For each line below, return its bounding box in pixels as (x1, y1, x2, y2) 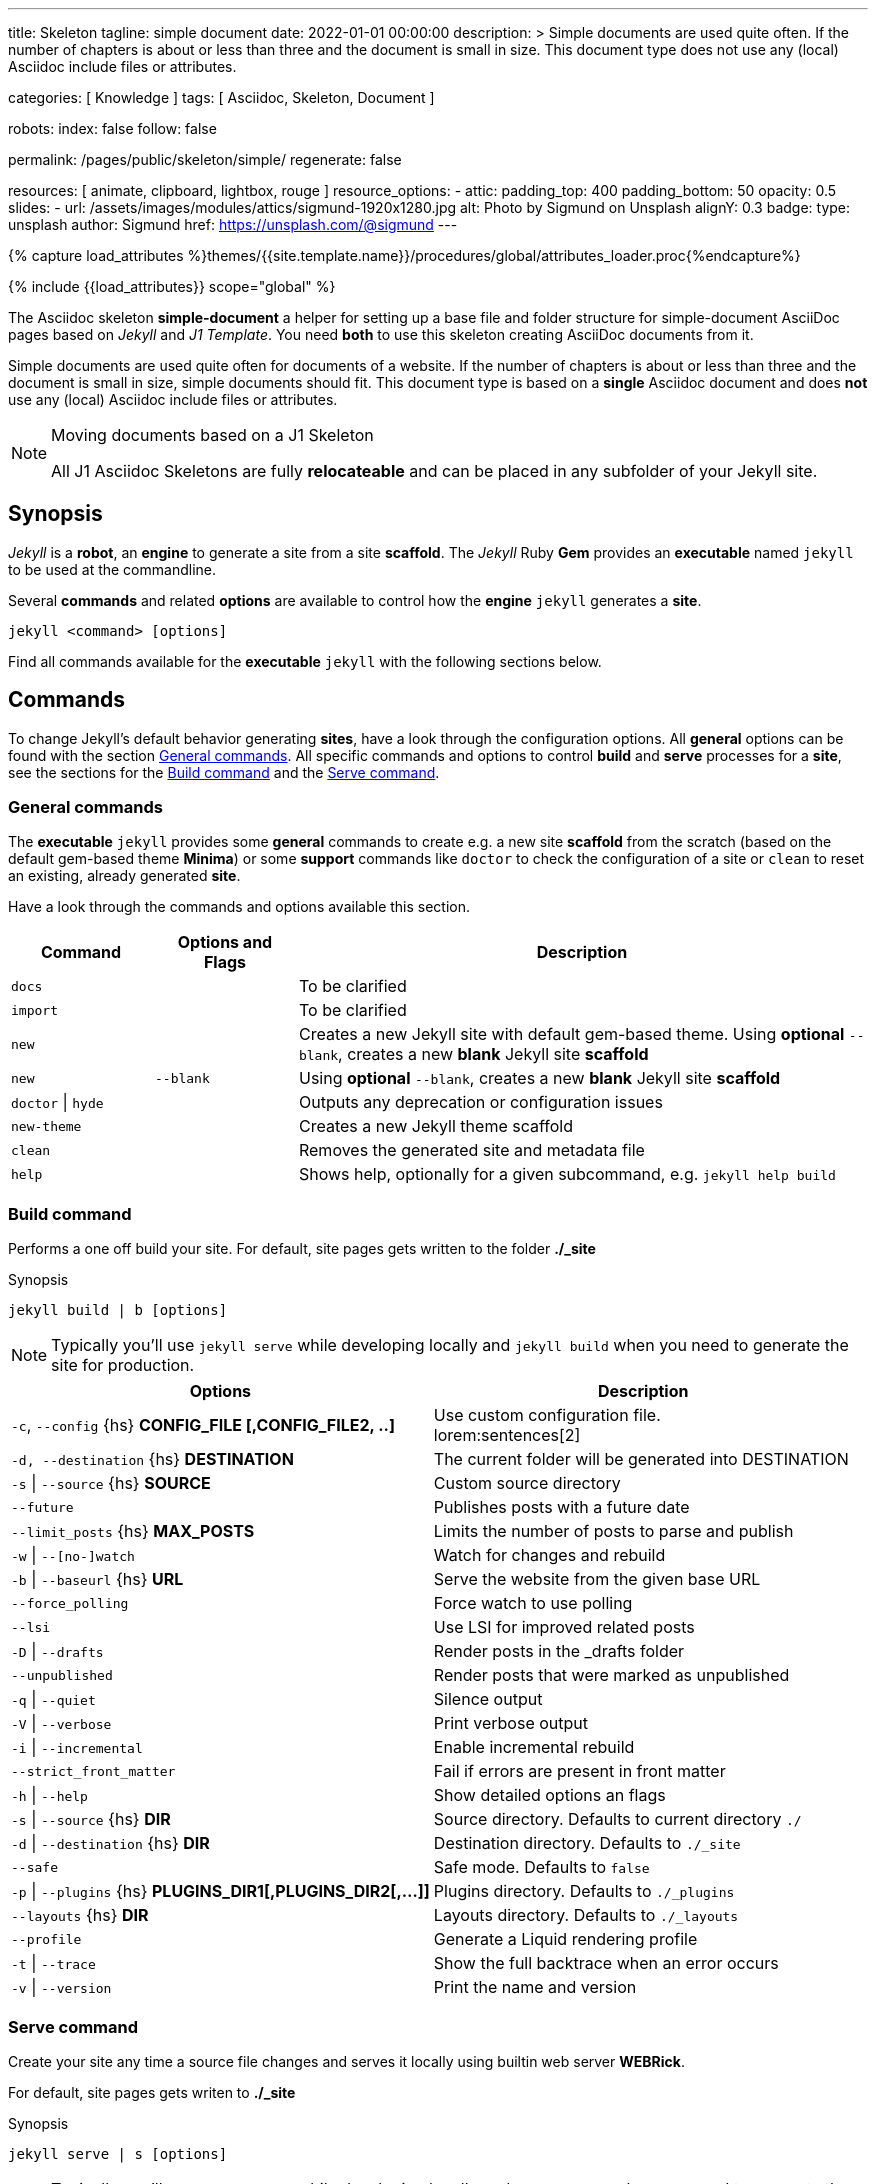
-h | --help (11, 1785, 88, 1806)
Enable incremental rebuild (433, 1737, 635, 1758)
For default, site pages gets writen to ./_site (8, 2083, 296, 2101)
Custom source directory (433, 1473, 621, 1494)
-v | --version (11, 1977, 112, 1998)
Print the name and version (433, 1977, 637, 1998)
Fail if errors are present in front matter (433, 1761, 726, 1782)
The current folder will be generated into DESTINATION (433, 1449, 849, 1470)
